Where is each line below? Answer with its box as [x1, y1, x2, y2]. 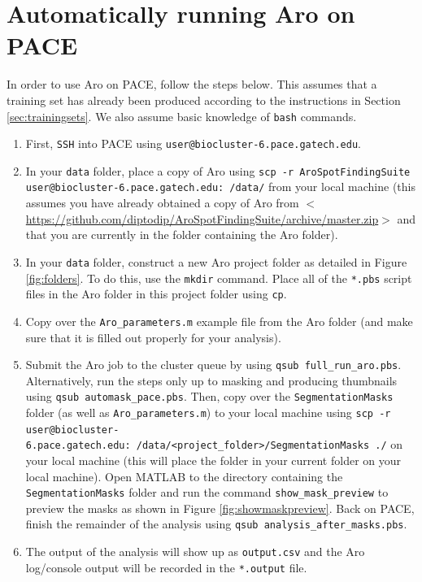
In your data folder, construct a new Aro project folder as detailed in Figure [25, 253, 407, 270]
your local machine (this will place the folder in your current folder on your [25, 452, 402, 468]
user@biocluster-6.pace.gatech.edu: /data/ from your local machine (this [25, 178, 415, 195]
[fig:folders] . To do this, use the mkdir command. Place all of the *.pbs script [25, 269, 412, 286]
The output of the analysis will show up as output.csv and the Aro [25, 543, 365, 560]
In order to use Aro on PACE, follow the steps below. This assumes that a [7, 76, 377, 93]
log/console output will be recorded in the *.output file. [25, 558, 307, 575]
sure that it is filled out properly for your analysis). [25, 328, 281, 345]
